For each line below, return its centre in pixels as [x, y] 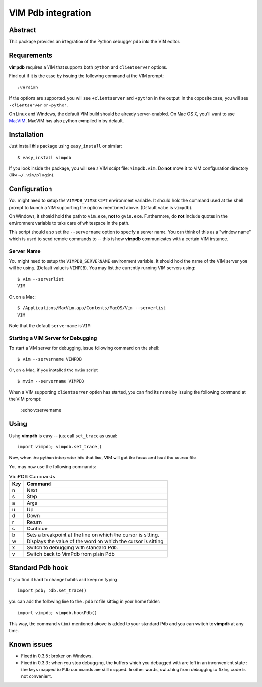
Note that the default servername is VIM [50, 326]
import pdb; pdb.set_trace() [52, 590]
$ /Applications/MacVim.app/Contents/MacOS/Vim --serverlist [92, 308]
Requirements [31, 55]
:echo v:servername [41, 410]
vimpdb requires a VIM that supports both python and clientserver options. [88, 67]
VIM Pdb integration [50, 13]
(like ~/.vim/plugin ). [32, 175]
